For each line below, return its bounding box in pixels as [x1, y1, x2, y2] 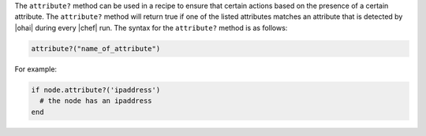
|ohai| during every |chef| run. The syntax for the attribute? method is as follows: [14, 23, 288, 32]
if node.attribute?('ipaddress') [31, 85, 161, 94]
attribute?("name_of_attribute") [31, 44, 161, 53]
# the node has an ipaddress [39, 97, 153, 105]
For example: [14, 64, 58, 74]
